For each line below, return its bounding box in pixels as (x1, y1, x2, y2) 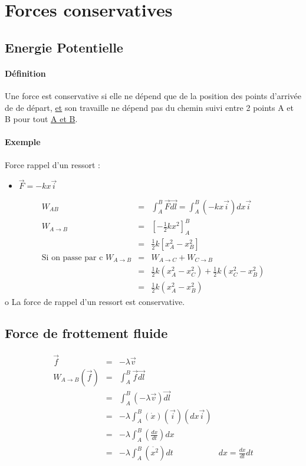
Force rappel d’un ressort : (5, 158, 100, 170)
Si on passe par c (41, 253, 103, 262)
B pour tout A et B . (5, 113, 78, 125)
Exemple (5, 136, 41, 148)
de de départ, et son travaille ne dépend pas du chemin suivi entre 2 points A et (5, 101, 294, 113)
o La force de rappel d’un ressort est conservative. (5, 295, 185, 307)
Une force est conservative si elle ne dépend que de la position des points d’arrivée (5, 89, 302, 101)
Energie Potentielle (5, 38, 123, 56)
